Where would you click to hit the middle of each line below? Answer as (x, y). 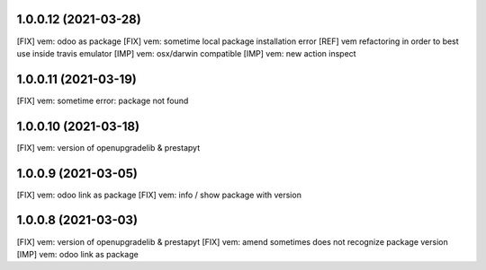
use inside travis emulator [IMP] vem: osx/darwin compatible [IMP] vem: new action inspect (186, 53)
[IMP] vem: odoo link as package (77, 254)
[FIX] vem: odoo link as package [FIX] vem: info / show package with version (159, 195)
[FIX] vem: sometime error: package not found (103, 100)
